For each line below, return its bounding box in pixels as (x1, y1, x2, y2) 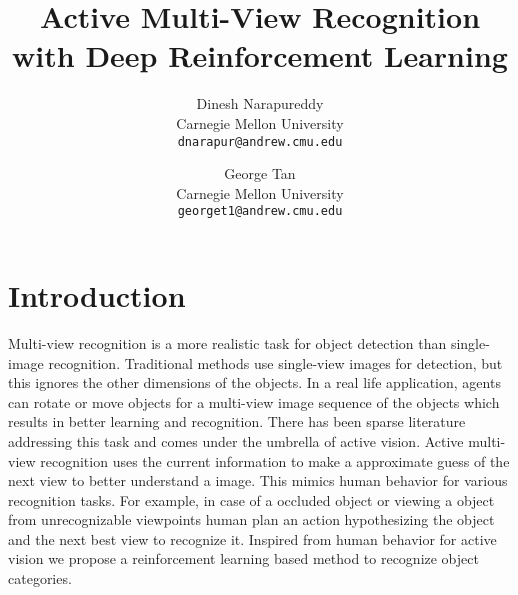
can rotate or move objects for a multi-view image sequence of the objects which (8, 391, 500, 412)
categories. (8, 568, 72, 589)
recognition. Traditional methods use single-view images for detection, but (48, 352, 503, 373)
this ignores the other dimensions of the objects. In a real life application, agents (8, 372, 501, 393)
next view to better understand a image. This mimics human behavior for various (8, 470, 508, 491)
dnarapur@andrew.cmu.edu (177, 134, 343, 149)
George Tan (224, 163, 296, 184)
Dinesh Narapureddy (196, 93, 324, 114)
